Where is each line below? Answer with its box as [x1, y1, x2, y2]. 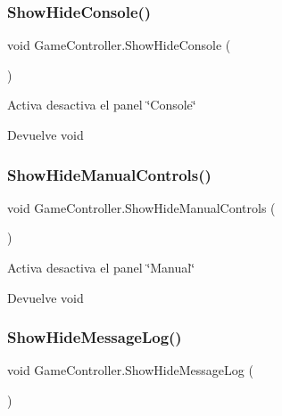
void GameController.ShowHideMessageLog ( [7, 361, 253, 379]
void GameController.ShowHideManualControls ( [7, 198, 276, 216]
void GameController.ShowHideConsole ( [7, 36, 231, 54]
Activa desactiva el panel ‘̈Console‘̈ [7, 95, 196, 114]
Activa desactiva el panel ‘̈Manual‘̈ [7, 258, 195, 276]
